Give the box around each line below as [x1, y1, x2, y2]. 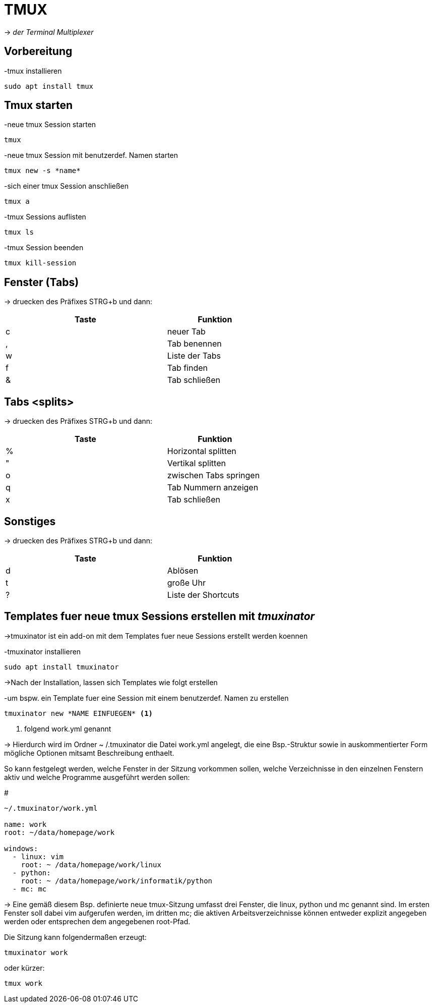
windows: [4, 844, 38, 853]
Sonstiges [4, 515, 56, 528]
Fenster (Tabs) [4, 275, 79, 289]
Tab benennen [167, 339, 222, 349]
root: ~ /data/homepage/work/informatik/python [21, 876, 213, 885]
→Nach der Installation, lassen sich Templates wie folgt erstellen [4, 678, 218, 687]
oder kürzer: [4, 963, 45, 972]
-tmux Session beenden [4, 243, 84, 252]
